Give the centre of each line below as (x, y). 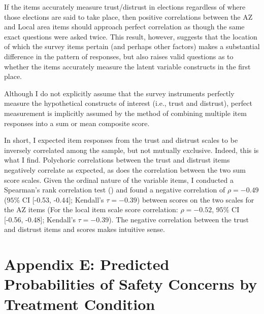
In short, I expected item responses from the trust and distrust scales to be (121, 140)
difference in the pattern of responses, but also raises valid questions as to (119, 56)
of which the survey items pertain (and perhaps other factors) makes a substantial (132, 46)
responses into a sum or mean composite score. (77, 123)
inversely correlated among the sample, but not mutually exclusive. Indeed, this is (131, 150)
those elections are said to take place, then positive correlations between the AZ (128, 16)
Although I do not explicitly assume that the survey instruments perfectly (119, 93)
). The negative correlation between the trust (179, 219)
